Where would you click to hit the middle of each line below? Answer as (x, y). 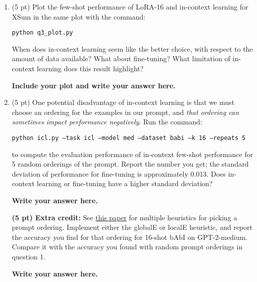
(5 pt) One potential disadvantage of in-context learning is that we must (123, 102)
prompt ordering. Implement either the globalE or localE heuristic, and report (132, 227)
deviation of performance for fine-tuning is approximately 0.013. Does (119, 173)
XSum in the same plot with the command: (79, 16)
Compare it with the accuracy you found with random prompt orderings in (127, 247)
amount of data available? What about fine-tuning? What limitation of (121, 58)
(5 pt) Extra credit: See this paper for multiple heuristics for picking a (124, 217)
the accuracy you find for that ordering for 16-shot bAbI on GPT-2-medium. (130, 237)
